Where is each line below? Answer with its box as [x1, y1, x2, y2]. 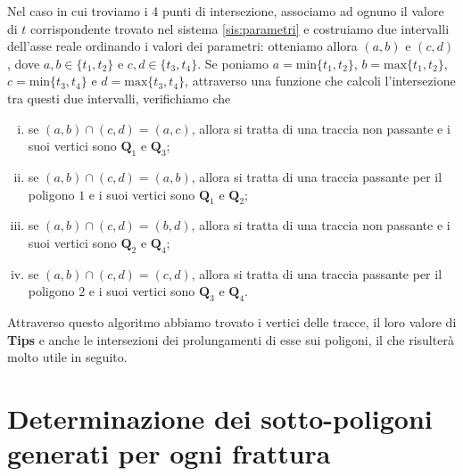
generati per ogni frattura [7, 435, 331, 472]
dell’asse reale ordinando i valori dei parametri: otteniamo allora [7, 37, 358, 55]
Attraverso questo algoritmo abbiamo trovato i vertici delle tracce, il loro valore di [7, 313, 457, 332]
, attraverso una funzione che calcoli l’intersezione [185, 71, 456, 90]
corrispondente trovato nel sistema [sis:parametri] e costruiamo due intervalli [30, 19, 450, 37]
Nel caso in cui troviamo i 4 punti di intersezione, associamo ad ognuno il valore [7, 2, 444, 20]
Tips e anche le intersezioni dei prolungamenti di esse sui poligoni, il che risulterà [7, 330, 454, 349]
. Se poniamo [197, 53, 269, 72]
